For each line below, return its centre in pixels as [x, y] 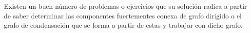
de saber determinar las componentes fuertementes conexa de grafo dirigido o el [123, 15]
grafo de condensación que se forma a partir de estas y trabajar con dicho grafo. [123, 25]
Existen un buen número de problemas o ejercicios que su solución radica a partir [125, 6]
